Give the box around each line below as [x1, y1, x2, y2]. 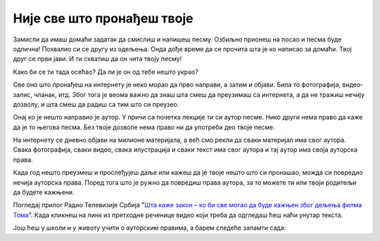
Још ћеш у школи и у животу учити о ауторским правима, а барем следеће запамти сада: [13, 223, 286, 232]
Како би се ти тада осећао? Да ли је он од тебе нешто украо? [13, 67, 198, 76]
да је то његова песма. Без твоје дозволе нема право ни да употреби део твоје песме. [13, 123, 276, 131]
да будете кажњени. [13, 188, 75, 197]
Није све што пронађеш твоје [13, 11, 194, 26]
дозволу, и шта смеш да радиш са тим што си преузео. [13, 100, 179, 108]
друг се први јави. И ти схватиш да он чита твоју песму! [13, 55, 182, 63]
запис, [13, 90, 33, 98]
